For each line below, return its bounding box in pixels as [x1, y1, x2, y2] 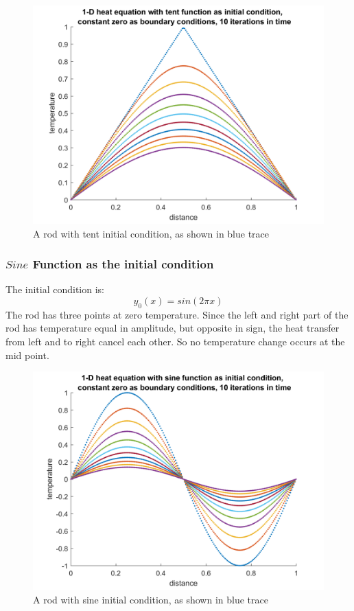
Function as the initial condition [32, 255, 214, 273]
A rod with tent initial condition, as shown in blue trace [33, 226, 270, 240]
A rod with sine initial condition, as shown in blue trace [33, 592, 268, 606]
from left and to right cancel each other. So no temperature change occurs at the [5, 334, 345, 348]
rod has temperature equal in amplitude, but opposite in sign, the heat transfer [5, 321, 340, 335]
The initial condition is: [5, 282, 104, 297]
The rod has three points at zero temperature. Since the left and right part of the [5, 307, 349, 321]
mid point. [5, 347, 49, 362]
